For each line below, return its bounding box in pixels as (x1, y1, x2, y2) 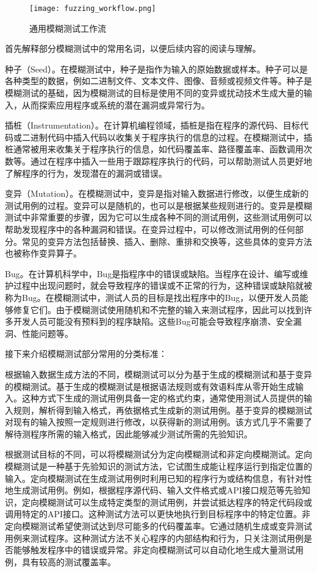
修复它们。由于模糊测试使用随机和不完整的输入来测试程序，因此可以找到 (13, 303, 304, 316)
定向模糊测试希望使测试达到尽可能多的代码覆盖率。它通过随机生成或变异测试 (5, 520, 312, 532)
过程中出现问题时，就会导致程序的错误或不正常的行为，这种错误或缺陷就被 (13, 279, 312, 292)
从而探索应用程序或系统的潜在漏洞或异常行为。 (21, 98, 210, 111)
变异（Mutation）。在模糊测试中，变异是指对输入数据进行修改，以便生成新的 (5, 187, 309, 200)
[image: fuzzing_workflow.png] (29, 4, 156, 13)
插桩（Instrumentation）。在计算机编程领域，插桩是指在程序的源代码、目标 (5, 119, 300, 132)
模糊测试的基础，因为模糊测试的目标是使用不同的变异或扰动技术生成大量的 (5, 87, 304, 99)
